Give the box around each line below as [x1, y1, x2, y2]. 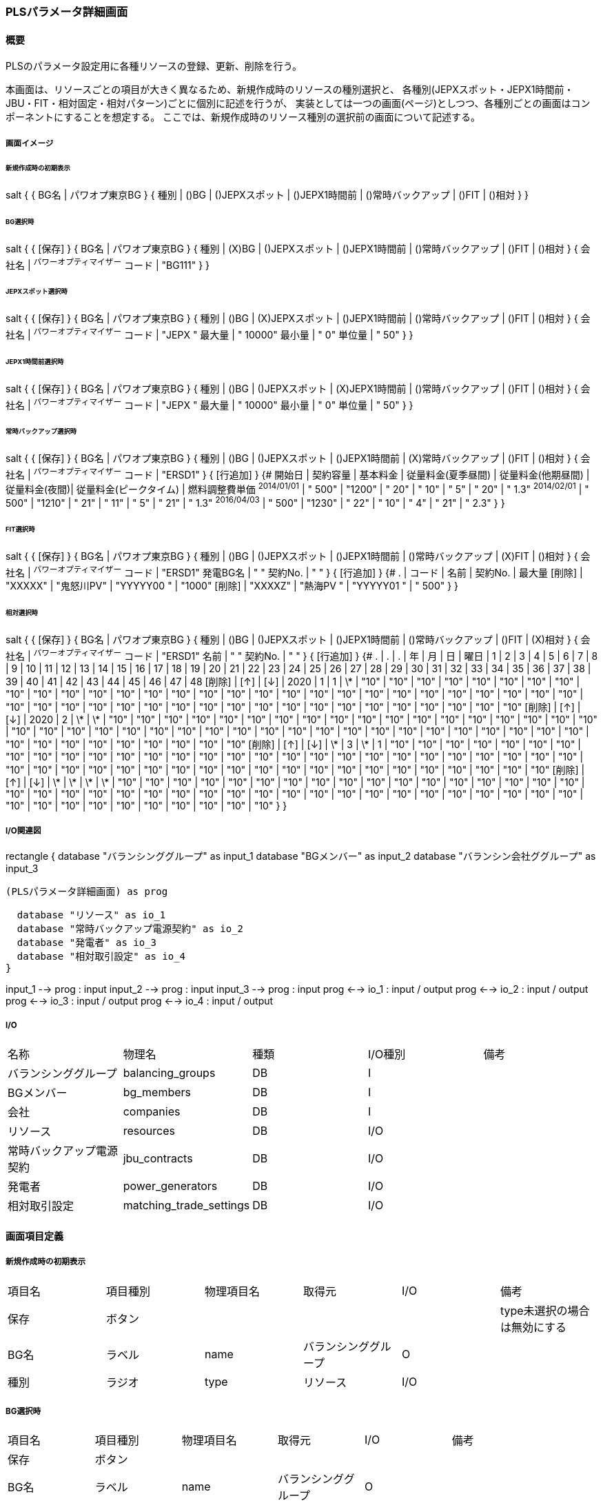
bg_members [123, 1085, 192, 1100]
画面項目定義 [6, 1229, 63, 1242]
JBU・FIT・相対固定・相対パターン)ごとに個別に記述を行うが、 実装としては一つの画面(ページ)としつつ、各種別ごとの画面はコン [6, 97, 591, 110]
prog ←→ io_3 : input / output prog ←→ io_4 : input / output [6, 995, 274, 1007]
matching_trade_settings [123, 1198, 250, 1213]
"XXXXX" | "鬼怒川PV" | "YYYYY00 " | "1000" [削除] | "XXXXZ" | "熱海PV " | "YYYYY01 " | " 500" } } [6, 580, 459, 592]
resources [123, 1124, 175, 1138]
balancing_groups [123, 1066, 216, 1080]
